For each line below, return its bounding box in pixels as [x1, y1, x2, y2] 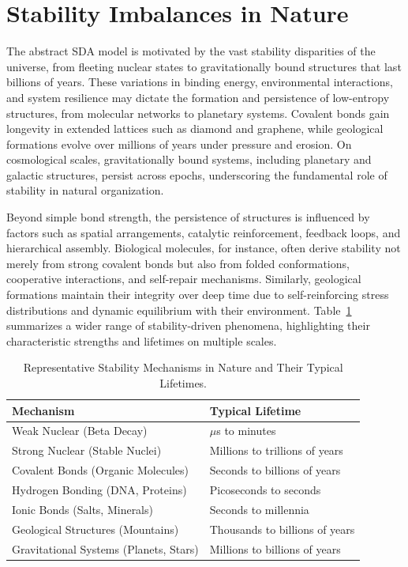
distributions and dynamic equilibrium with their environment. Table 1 [6, 301, 352, 318]
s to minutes [216, 422, 276, 439]
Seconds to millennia [209, 501, 309, 517]
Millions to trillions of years [209, 442, 343, 459]
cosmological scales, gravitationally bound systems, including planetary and [6, 151, 372, 168]
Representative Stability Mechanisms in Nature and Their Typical [23, 359, 343, 376]
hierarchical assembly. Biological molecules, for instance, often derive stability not [6, 240, 401, 256]
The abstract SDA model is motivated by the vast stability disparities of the [6, 43, 376, 59]
